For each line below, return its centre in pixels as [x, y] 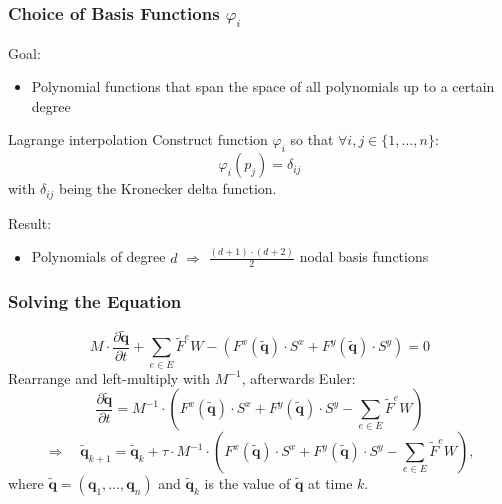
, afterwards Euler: [298, 377]
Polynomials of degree [98, 256]
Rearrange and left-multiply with [109, 377]
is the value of [247, 483]
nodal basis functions [364, 256]
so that [312, 139]
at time [330, 483]
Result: [30, 222]
